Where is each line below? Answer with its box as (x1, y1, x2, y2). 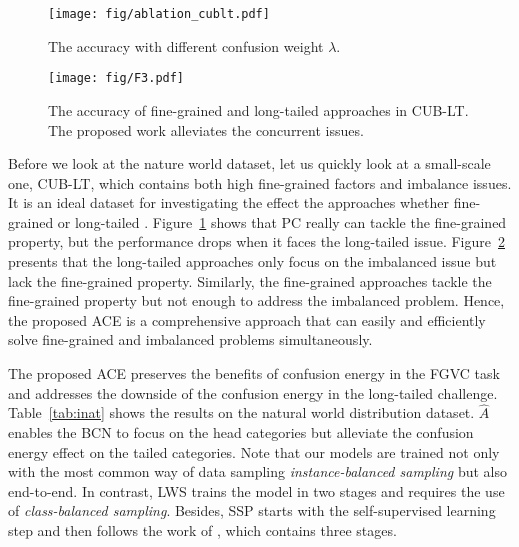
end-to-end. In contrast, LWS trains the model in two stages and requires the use (8, 480, 505, 501)
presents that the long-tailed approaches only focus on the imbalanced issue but (8, 251, 497, 272)
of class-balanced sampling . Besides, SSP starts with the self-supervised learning (8, 500, 496, 521)
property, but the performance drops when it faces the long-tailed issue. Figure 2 (8, 231, 505, 252)
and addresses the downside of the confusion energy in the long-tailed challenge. (8, 382, 498, 403)
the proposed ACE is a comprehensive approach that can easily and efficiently (8, 309, 486, 330)
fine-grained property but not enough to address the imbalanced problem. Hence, (8, 290, 505, 311)
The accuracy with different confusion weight (48, 35, 324, 56)
